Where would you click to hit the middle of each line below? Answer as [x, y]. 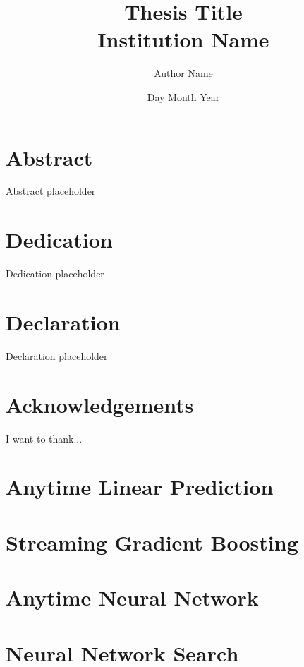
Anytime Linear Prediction [140, 487]
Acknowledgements [100, 404]
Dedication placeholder [55, 274]
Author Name [183, 73]
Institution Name [183, 39]
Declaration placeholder [57, 355]
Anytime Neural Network [132, 597]
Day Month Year [183, 96]
